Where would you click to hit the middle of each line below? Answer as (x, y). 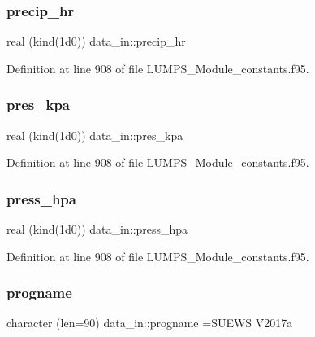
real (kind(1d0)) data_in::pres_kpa (95, 135)
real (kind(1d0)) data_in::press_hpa (97, 229)
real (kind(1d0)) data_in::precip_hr (96, 41)
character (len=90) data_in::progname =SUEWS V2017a (150, 323)
